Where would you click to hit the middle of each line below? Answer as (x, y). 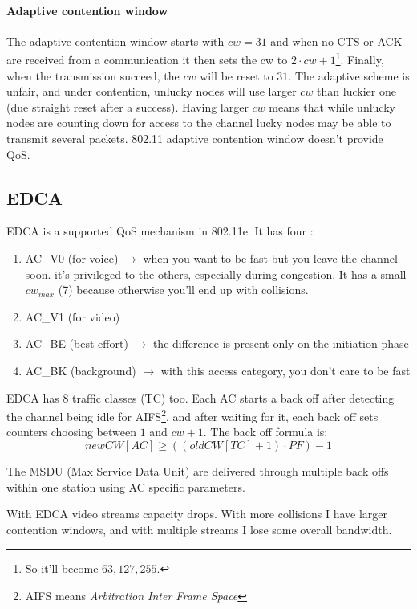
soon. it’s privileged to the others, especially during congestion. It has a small (216, 274)
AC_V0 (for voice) (72, 258)
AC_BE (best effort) (77, 343)
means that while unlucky (332, 106)
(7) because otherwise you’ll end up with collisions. (183, 290)
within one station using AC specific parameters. (126, 486)
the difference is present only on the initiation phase (281, 343)
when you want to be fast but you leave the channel (270, 258)
